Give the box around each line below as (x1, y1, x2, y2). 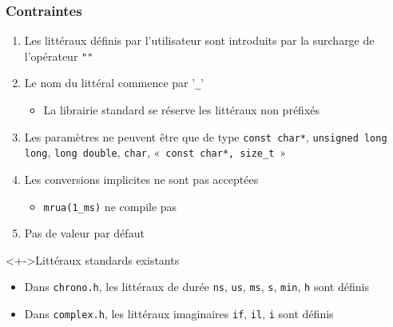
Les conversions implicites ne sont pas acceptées (24, 171, 259, 188)
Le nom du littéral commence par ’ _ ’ (24, 74, 204, 91)
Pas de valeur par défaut (24, 225, 145, 241)
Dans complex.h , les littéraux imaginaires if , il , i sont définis (24, 305, 334, 322)
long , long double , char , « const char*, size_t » (24, 144, 287, 161)
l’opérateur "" (24, 47, 93, 64)
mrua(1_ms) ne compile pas (43, 197, 177, 214)
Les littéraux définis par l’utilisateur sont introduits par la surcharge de (24, 32, 375, 49)
